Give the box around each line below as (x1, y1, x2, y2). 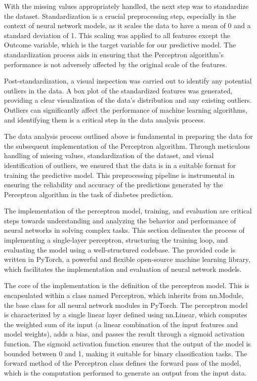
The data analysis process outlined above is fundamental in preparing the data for (4, 131, 253, 141)
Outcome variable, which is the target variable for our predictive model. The (4, 40, 236, 50)
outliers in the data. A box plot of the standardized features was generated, (4, 85, 233, 95)
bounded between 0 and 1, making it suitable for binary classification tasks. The (4, 348, 248, 358)
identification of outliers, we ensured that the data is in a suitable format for (4, 160, 236, 170)
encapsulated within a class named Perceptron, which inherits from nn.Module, (4, 290, 244, 300)
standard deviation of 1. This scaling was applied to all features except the (4, 30, 230, 40)
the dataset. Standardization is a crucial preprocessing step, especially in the (4, 10, 236, 21)
